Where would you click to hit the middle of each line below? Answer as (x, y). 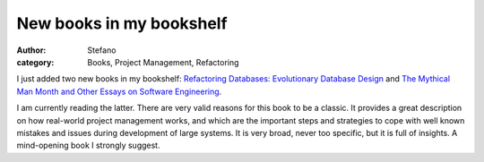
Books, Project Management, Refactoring (163, 62)
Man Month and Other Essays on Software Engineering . (119, 91)
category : (35, 62)
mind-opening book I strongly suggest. (88, 145)
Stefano (102, 50)
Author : (31, 50)
